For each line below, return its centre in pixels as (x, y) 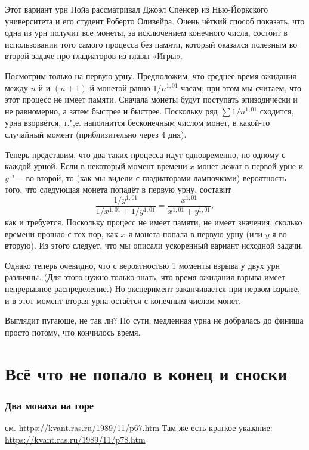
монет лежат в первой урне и (250, 166)
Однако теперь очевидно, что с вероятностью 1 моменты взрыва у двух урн (142, 265)
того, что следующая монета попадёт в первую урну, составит (118, 189)
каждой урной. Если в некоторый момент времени (96, 166)
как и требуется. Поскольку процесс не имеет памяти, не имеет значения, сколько (154, 222)
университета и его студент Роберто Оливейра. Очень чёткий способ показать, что (155, 21)
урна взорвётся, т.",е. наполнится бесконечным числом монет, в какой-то (137, 122)
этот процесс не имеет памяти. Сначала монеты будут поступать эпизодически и (151, 99)
